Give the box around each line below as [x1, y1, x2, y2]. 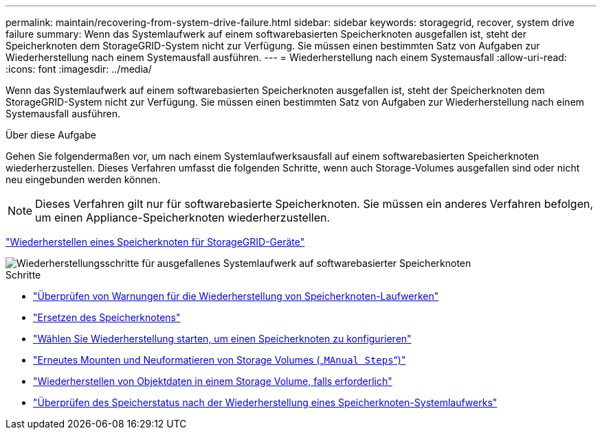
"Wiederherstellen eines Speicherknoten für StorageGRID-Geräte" [5, 236, 305, 248]
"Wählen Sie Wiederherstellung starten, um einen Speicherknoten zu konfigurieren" [33, 333, 412, 344]
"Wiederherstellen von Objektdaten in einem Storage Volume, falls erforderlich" [33, 375, 392, 387]
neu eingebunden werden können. [5, 174, 161, 185]
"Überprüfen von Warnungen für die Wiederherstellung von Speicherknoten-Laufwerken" [33, 290, 439, 302]
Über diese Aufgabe [5, 129, 96, 141]
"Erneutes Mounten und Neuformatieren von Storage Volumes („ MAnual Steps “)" [33, 354, 406, 366]
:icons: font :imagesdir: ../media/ [5, 63, 152, 75]
